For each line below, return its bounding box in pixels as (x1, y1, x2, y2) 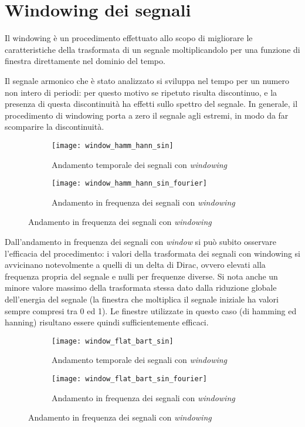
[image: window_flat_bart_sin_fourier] (52, 374, 207, 383)
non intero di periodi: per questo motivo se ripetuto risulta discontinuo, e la (5, 86, 277, 98)
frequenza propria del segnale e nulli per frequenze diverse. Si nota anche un (5, 270, 278, 282)
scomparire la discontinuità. (5, 120, 104, 133)
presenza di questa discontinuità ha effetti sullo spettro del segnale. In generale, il (5, 97, 298, 110)
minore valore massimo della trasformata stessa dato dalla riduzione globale (5, 281, 277, 294)
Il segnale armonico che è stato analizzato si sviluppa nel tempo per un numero (5, 74, 289, 86)
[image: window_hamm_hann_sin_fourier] (52, 179, 207, 188)
